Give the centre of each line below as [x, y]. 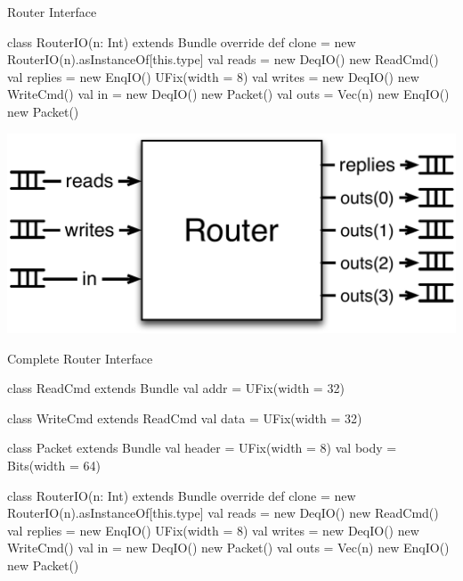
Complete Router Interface [80, 358]
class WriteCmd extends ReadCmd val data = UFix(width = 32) [185, 417]
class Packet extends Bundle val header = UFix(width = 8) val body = [202, 448]
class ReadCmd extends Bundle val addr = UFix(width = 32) [176, 388]
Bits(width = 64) [54, 465]
